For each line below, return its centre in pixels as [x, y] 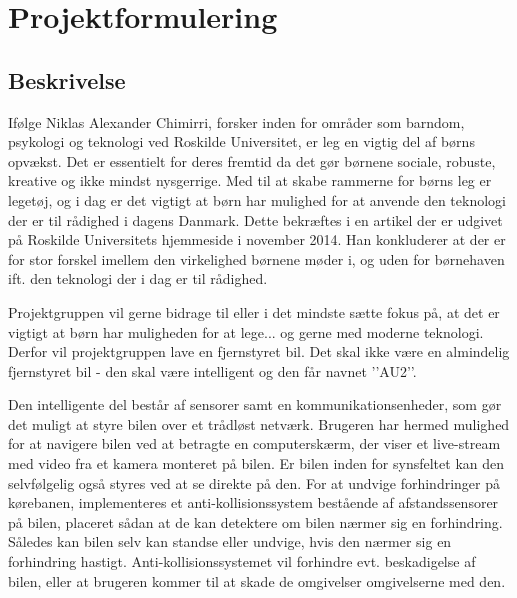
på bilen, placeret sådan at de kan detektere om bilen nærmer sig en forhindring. [255, 521]
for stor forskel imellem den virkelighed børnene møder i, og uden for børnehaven [256, 258]
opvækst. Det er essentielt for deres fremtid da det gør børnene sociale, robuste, [252, 160]
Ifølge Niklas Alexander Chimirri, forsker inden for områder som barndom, [236, 121]
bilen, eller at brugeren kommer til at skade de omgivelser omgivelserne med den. [257, 580]
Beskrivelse [67, 79]
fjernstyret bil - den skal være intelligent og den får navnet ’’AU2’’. [212, 370]
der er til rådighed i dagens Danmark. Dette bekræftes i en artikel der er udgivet [255, 219]
